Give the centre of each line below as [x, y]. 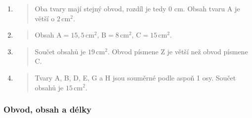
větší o [45, 18]
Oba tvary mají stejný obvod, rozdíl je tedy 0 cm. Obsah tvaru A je [137, 8]
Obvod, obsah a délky [48, 109]
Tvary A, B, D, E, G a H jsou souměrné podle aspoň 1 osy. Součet [135, 77]
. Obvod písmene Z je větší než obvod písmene [178, 51]
